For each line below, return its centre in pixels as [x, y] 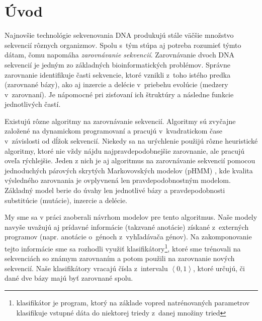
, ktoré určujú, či [219, 268]
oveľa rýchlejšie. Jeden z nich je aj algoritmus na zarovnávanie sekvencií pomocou [130, 160]
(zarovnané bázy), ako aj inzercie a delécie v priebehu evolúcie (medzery [116, 84]
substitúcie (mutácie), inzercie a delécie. [66, 200]
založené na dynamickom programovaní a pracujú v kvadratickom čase [114, 131]
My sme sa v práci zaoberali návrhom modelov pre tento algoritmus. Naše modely [131, 217]
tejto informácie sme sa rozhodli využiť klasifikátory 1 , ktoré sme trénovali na [123, 248]
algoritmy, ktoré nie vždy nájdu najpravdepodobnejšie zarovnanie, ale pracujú [125, 150]
